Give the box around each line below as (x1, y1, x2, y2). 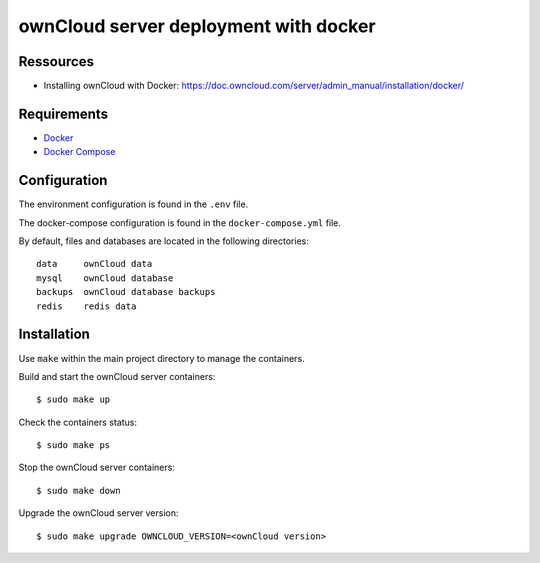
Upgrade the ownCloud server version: (18, 507, 179, 519)
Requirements (18, 105, 109, 122)
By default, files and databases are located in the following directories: (18, 235, 310, 247)
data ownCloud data (36, 258, 153, 270)
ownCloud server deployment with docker (18, 15, 376, 37)
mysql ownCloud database (36, 272, 174, 284)
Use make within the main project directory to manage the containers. (18, 352, 305, 364)
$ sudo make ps (36, 440, 111, 451)
